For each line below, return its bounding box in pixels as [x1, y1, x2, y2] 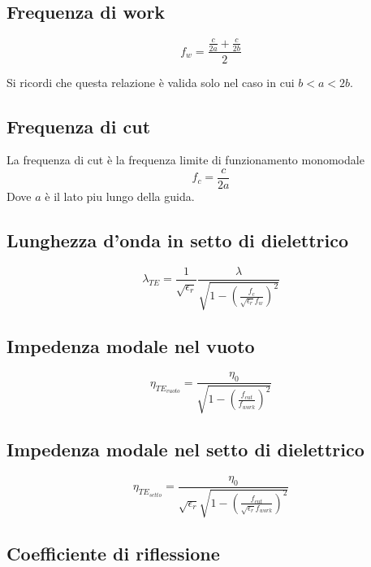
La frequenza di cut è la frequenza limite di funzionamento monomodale [6, 151, 365, 168]
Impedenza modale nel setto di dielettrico [6, 437, 365, 462]
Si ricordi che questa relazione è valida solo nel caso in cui [6, 73, 295, 90]
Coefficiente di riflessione [6, 540, 220, 565]
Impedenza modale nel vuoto [6, 333, 255, 358]
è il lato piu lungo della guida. [45, 188, 195, 205]
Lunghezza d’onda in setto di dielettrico [6, 228, 348, 253]
